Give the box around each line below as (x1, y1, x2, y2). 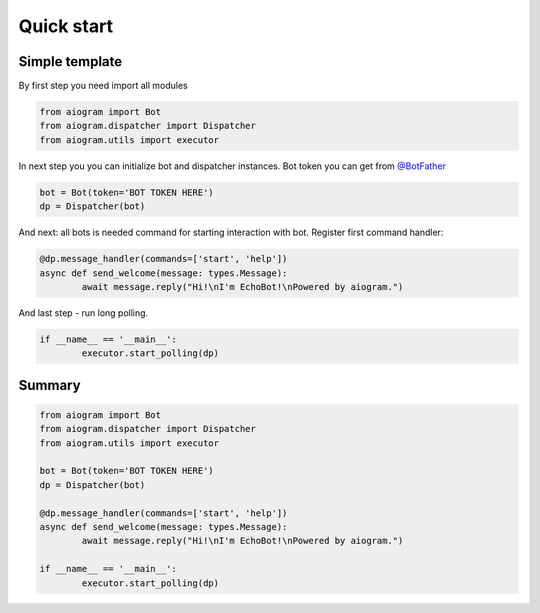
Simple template (18, 53, 123, 70)
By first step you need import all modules (18, 80, 189, 92)
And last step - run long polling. (18, 306, 149, 319)
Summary (18, 376, 81, 394)
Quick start (18, 15, 114, 37)
